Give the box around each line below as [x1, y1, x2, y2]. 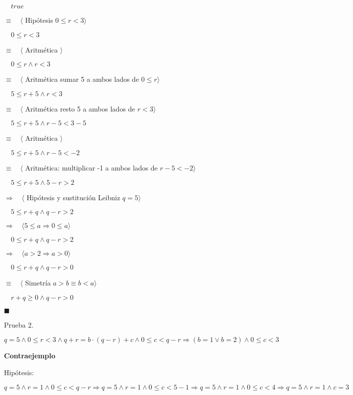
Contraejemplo [4, 350, 56, 361]
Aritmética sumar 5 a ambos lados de [25, 74, 139, 84]
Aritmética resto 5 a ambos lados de [25, 103, 135, 113]
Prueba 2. [4, 319, 34, 330]
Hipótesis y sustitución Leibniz [26, 192, 120, 202]
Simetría [25, 278, 51, 288]
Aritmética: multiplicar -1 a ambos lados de [25, 162, 158, 172]
